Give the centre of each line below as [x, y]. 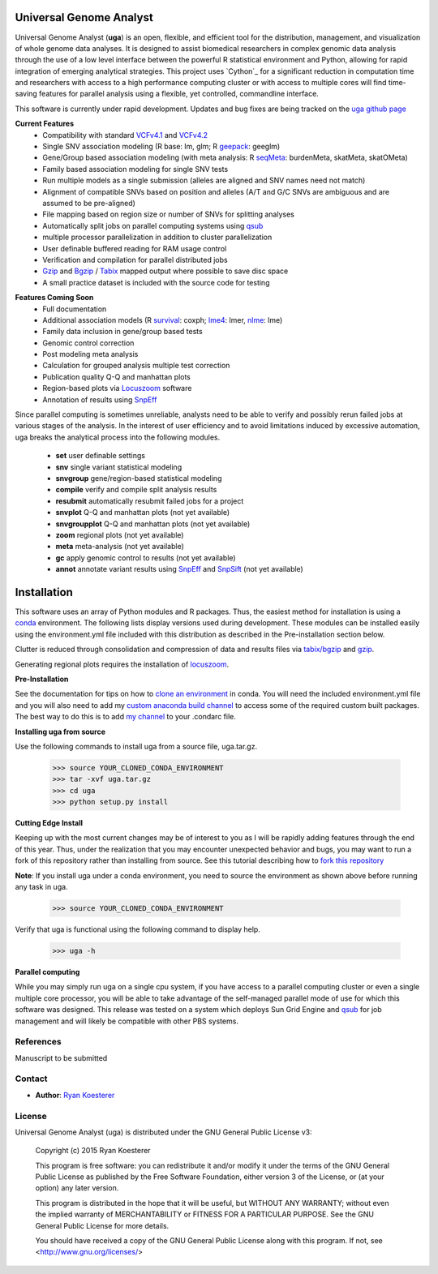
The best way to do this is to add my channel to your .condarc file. [126, 717]
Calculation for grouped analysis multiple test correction [136, 366]
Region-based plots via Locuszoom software [117, 388]
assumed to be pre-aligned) [89, 203]
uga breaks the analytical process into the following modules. [118, 437]
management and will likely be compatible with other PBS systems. [127, 1021]
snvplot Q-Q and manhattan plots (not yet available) [143, 513]
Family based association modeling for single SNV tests [135, 169]
